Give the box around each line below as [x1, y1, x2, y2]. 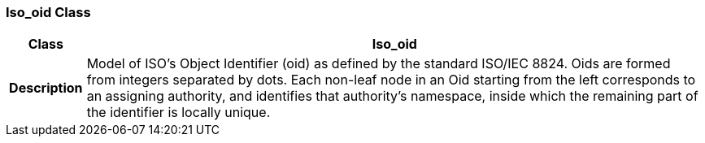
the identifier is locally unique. [86, 104, 271, 121]
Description [9, 80, 83, 97]
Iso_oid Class [6, 4, 91, 20]
